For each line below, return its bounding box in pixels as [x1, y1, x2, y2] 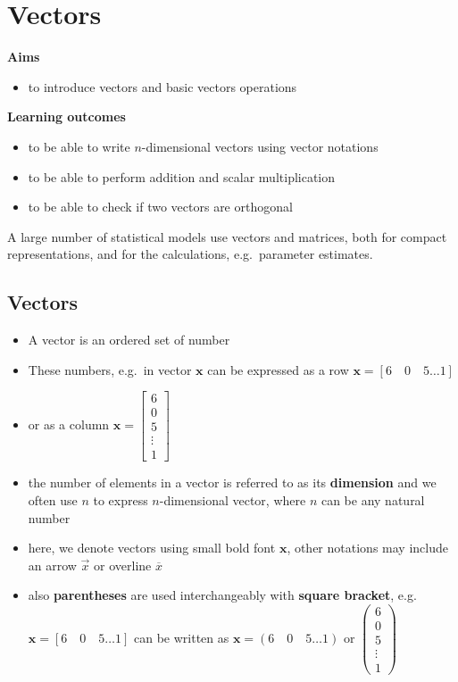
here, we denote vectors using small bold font [28, 538, 276, 557]
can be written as [133, 628, 229, 647]
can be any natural [321, 491, 425, 510]
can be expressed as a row [207, 360, 349, 378]
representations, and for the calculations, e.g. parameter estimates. [7, 245, 373, 263]
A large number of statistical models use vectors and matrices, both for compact [7, 227, 447, 245]
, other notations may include [287, 538, 448, 557]
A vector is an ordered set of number [28, 330, 230, 349]
